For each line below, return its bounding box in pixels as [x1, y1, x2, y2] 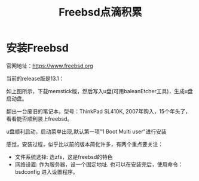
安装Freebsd [6, 41, 69, 55]
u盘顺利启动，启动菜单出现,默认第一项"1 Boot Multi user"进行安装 [6, 128, 167, 135]
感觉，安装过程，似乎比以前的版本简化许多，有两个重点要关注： [6, 140, 163, 148]
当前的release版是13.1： [6, 75, 65, 82]
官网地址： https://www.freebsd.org [6, 62, 94, 69]
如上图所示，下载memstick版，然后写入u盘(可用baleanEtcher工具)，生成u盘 [6, 87, 193, 94]
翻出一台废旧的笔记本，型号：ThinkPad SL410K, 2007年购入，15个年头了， [6, 108, 191, 115]
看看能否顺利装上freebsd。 [6, 115, 73, 122]
